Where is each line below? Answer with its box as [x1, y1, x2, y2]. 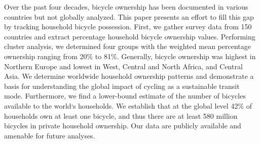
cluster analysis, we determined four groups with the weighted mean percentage [4, 41, 251, 52]
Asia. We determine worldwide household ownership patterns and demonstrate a [4, 71, 254, 81]
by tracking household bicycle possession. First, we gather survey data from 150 [4, 21, 252, 32]
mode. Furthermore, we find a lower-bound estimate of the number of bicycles [4, 90, 246, 101]
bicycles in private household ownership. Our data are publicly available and [4, 120, 241, 131]
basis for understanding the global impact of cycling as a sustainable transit [4, 80, 240, 91]
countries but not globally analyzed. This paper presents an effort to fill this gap [4, 11, 254, 22]
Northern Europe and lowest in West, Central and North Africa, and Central [4, 61, 243, 71]
